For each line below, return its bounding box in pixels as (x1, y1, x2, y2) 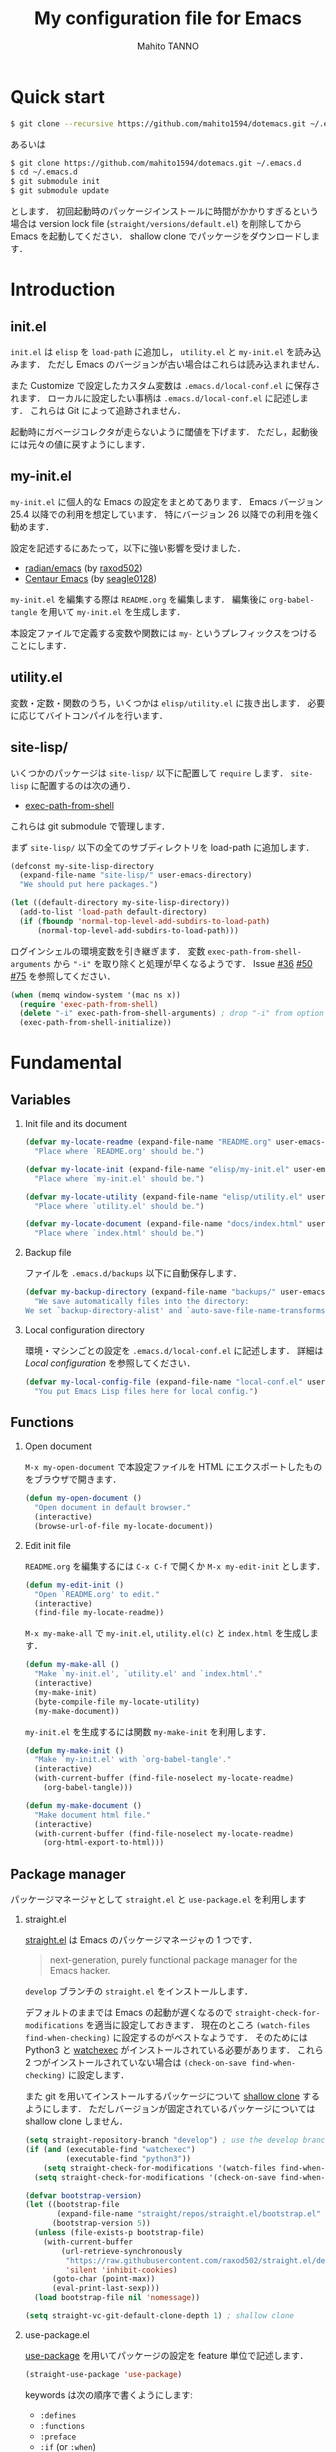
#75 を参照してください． (10, 970, 117, 982)
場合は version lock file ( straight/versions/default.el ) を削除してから (10, 218, 302, 230)
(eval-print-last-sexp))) (51, 2283, 160, 2294)
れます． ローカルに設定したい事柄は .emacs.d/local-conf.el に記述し (10, 392, 300, 404)
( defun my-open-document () (24, 1493, 142, 1504)
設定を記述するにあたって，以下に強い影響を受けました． (10, 542, 247, 554)
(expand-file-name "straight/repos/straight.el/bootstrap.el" (56, 2209, 322, 2219)
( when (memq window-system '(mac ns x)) (10, 990, 182, 1000)
